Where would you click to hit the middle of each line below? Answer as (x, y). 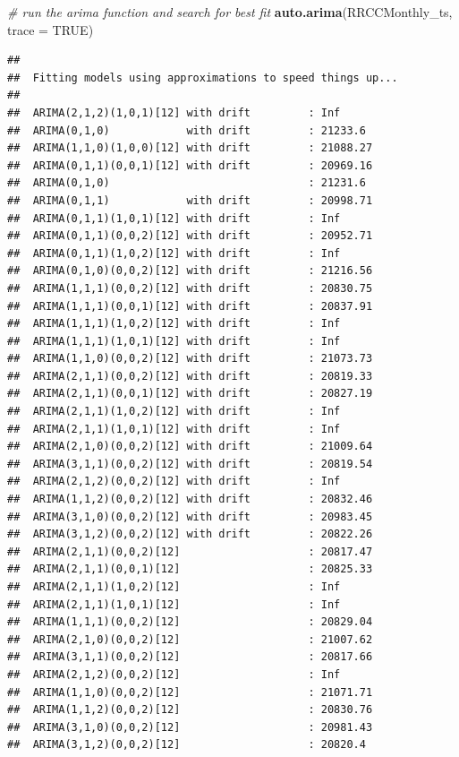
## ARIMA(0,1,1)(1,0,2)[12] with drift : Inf (174, 253)
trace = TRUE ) (51, 29)
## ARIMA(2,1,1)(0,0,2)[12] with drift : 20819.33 (190, 376)
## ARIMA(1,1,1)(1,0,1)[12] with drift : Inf (174, 341)
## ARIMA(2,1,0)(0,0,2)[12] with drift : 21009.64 (190, 447)
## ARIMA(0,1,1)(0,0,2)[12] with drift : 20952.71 (190, 236)
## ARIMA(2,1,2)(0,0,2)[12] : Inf (174, 674)
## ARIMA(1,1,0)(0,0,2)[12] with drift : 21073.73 (190, 359)
